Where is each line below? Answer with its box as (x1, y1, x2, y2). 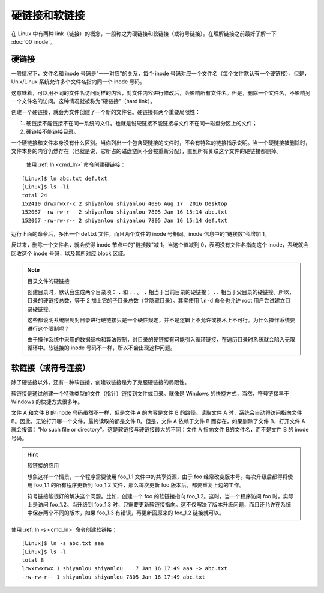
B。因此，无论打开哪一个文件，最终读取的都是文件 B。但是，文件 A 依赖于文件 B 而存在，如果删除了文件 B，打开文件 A (11, 417, 305, 424)
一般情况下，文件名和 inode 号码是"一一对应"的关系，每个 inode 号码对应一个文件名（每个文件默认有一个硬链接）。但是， (11, 70, 310, 77)
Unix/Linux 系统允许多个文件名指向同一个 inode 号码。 (11, 78, 145, 85)
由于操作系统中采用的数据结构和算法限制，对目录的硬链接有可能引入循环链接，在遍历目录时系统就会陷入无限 (27, 336, 295, 343)
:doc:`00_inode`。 (11, 38, 55, 45)
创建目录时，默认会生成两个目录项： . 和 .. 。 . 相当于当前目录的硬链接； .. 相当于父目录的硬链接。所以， (27, 289, 295, 296)
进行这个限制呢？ (27, 325, 70, 332)
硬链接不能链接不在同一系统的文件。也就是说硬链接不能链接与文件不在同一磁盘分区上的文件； (26, 119, 257, 127)
